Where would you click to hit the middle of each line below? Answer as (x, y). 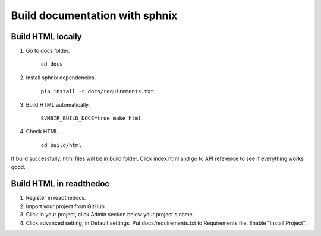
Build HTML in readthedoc (60, 184)
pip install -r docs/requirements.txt (97, 91)
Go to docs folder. (48, 51)
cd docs (52, 64)
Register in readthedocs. (56, 198)
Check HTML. (43, 132)
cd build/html (61, 145)
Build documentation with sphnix (94, 15)
